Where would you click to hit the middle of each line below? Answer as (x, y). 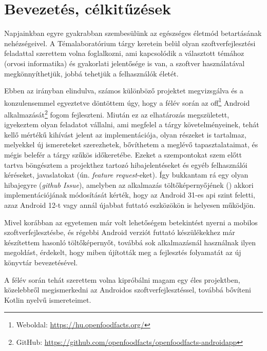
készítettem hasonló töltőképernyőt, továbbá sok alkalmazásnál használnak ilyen (130, 242)
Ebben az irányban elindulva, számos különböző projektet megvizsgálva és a (124, 91)
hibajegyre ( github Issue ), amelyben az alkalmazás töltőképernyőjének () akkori (129, 184)
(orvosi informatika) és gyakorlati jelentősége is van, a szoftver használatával (125, 63)
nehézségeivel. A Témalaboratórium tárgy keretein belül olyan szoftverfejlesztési (130, 43)
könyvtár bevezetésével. (41, 262)
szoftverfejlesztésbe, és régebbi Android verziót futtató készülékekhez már (120, 232)
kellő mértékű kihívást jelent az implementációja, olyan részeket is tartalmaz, (125, 134)
